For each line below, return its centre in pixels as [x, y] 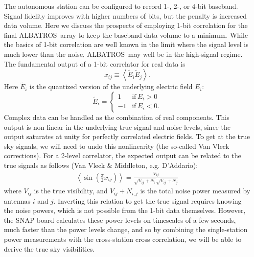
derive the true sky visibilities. [49, 248]
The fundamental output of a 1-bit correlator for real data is [95, 63]
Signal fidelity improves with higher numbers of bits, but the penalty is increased [126, 15]
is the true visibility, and [71, 191]
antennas [17, 200]
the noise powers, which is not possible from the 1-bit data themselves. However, [125, 210]
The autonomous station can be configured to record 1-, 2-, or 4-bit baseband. [121, 6]
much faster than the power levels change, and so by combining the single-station [126, 229]
